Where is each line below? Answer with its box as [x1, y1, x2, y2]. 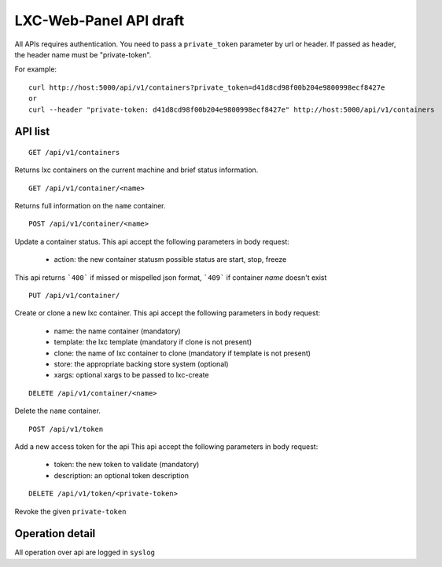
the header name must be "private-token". [14, 50, 152, 59]
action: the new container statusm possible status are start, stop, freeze [53, 255, 287, 264]
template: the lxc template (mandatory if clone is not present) [53, 337, 252, 347]
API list [14, 125, 50, 138]
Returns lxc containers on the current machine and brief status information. [14, 165, 259, 175]
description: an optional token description [53, 470, 189, 480]
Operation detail [14, 527, 96, 540]
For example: [14, 64, 57, 74]
